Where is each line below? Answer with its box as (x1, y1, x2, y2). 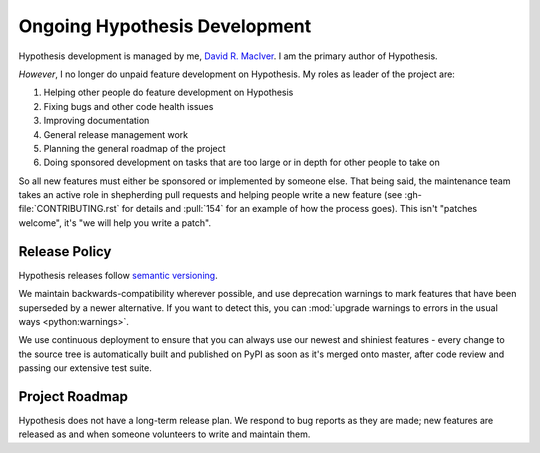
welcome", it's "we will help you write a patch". (18, 216, 212, 229)
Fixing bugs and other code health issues (43, 100, 214, 112)
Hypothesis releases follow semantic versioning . (18, 269, 219, 281)
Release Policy (18, 243, 112, 260)
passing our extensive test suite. (18, 362, 152, 374)
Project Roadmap (18, 388, 129, 405)
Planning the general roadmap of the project (43, 142, 226, 154)
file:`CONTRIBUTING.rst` (18, 203, 120, 215)
